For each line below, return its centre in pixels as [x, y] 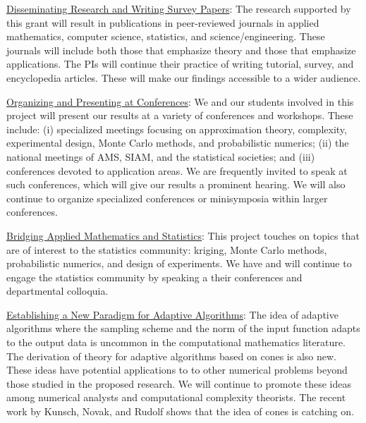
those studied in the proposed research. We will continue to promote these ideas [179, 383]
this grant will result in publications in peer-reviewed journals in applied [163, 22]
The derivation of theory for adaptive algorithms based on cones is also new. [171, 356]
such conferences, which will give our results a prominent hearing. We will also [176, 184]
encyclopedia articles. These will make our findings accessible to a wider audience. [184, 77]
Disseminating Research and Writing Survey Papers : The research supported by [179, 8]
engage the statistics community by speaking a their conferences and [154, 277]
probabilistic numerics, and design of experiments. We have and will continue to [179, 263]
